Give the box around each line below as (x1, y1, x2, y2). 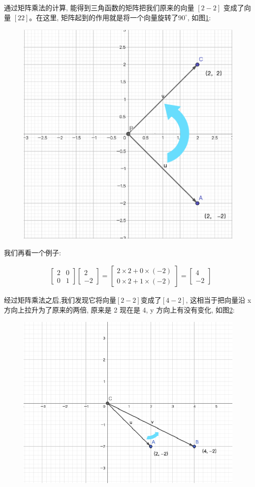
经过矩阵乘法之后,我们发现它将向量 (4, 295, 116, 305)
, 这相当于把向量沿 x (186, 295, 252, 305)
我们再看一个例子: (4, 247, 61, 257)
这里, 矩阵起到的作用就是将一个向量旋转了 (43, 12, 178, 22)
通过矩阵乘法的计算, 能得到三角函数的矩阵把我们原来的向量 (4, 2, 194, 12)
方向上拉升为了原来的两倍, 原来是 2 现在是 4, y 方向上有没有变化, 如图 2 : (4, 304, 235, 314)
